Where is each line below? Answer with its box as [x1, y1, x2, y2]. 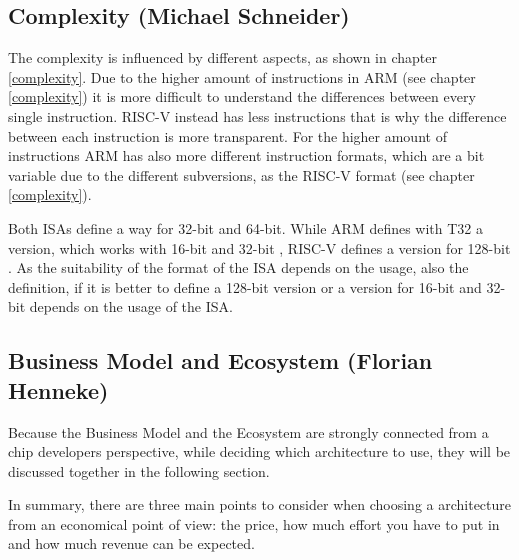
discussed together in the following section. [8, 460, 270, 481]
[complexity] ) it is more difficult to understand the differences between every [8, 86, 476, 107]
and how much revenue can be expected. [8, 533, 255, 554]
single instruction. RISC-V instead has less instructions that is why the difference [8, 105, 507, 126]
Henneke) [8, 374, 109, 405]
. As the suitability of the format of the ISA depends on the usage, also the [8, 257, 469, 278]
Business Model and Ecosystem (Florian [8, 345, 433, 376]
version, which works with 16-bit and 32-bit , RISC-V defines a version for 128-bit [8, 237, 511, 258]
